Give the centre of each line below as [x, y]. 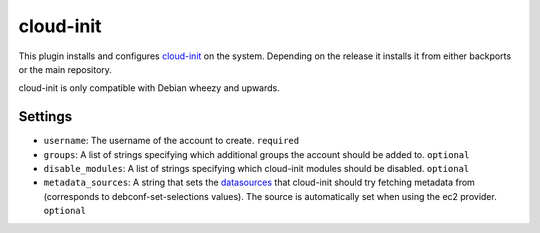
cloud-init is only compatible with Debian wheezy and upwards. [149, 88]
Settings [45, 116]
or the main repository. [65, 69]
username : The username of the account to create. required [171, 141]
